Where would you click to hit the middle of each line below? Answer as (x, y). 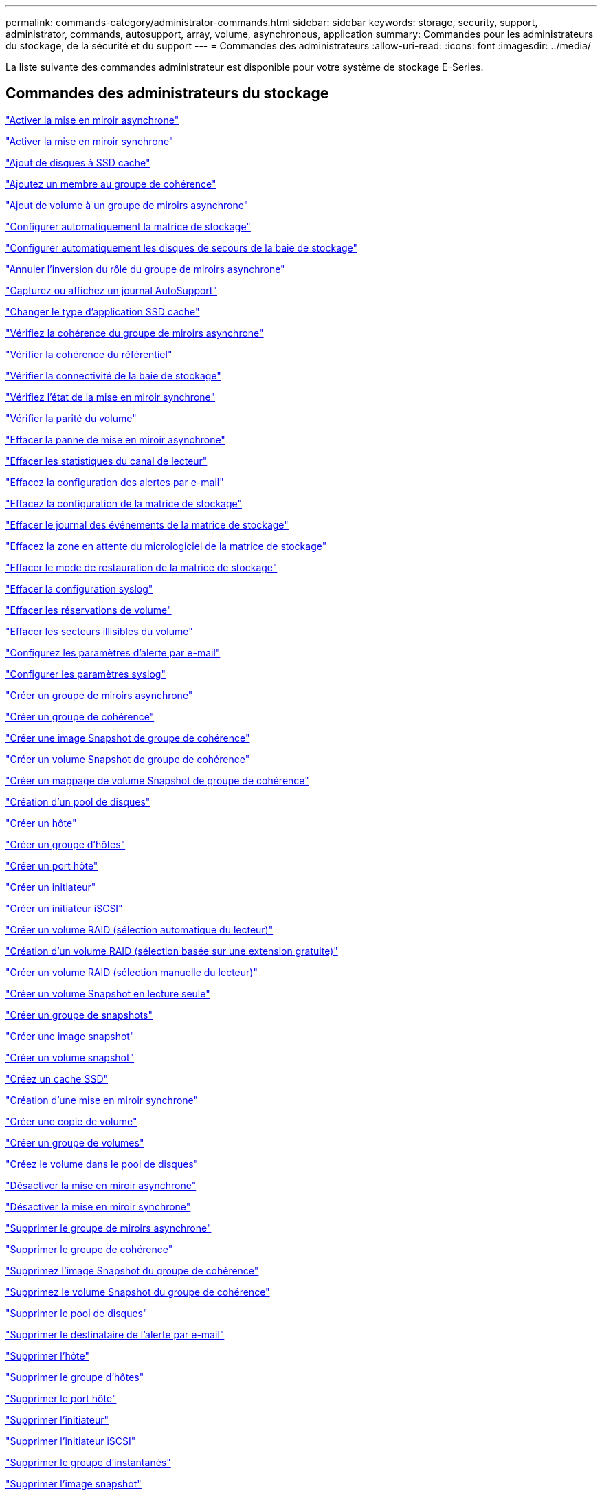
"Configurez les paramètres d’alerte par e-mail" (113, 652)
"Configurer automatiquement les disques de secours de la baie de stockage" (182, 247)
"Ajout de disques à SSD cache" (78, 162)
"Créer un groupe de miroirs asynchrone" (99, 695)
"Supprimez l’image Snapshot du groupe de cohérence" (132, 1270)
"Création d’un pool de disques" (78, 801)
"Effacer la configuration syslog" (79, 588)
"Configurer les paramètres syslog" (86, 674)
